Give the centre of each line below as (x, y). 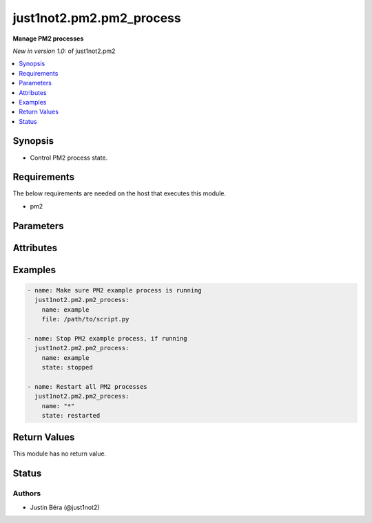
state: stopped (67, 367)
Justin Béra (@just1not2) (65, 507)
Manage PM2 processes (48, 39)
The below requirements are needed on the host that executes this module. (120, 193)
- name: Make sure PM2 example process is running (115, 290)
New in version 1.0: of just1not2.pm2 (64, 51)
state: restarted (71, 415)
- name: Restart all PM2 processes (87, 386)
